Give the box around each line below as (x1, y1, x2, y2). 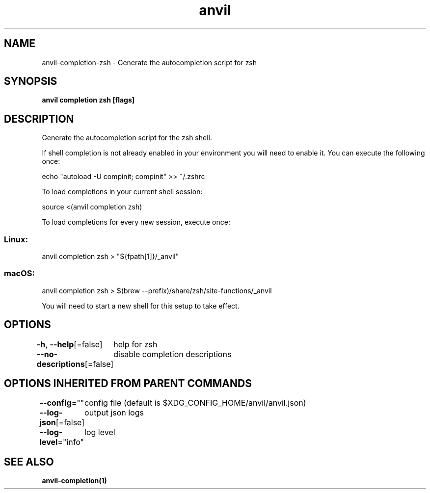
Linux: (4, 234, 28, 244)
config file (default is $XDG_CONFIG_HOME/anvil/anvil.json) (84, 398, 306, 408)
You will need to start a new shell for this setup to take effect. (42, 301, 240, 310)
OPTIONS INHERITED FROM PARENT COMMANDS (4, 377, 252, 390)
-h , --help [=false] (36, 339, 103, 349)
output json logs (84, 408, 144, 418)
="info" (57, 437, 84, 447)
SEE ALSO (4, 455, 54, 468)
